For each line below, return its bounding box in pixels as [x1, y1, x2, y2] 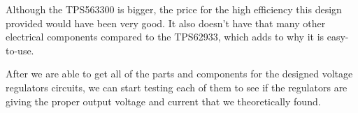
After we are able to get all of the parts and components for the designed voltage [6, 66, 353, 81]
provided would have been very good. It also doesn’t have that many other [6, 15, 326, 30]
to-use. [6, 43, 34, 57]
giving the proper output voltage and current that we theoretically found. [6, 93, 321, 108]
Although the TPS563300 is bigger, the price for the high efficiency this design [6, 2, 342, 16]
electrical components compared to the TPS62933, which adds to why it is [6, 29, 324, 44]
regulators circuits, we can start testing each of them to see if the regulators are [6, 80, 348, 94]
